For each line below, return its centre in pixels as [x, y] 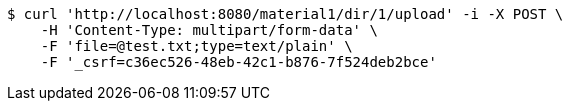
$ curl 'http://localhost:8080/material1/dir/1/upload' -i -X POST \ [285, 14]
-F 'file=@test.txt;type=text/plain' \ [196, 46]
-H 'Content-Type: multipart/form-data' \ [209, 30]
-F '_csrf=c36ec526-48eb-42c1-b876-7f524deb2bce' [238, 62]
